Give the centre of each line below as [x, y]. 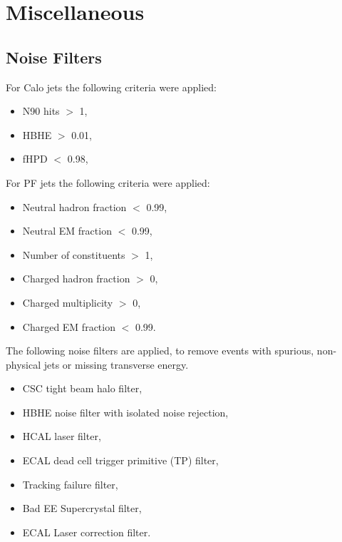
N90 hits [41, 111]
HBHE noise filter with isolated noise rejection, [125, 412]
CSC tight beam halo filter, [82, 388]
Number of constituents [74, 254]
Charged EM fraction [69, 326]
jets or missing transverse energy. [116, 364]
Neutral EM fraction [67, 231]
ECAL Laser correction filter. [87, 532]
